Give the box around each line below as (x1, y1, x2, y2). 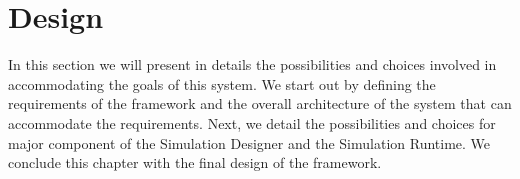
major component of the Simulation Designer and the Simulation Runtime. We (8, 132, 491, 153)
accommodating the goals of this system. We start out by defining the (8, 73, 436, 94)
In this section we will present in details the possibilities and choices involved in (8, 54, 497, 75)
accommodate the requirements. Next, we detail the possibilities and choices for (8, 112, 496, 133)
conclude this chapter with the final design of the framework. (8, 152, 382, 173)
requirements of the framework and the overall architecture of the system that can (8, 93, 512, 114)
